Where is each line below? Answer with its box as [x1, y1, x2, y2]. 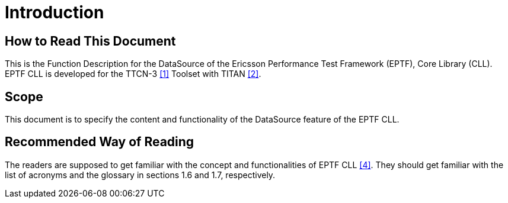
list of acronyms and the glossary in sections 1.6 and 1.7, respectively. [5, 169, 276, 180]
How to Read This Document [5, 33, 176, 49]
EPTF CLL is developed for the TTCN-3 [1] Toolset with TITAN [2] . [5, 69, 261, 79]
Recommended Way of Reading [5, 134, 194, 150]
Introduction [5, 2, 104, 22]
